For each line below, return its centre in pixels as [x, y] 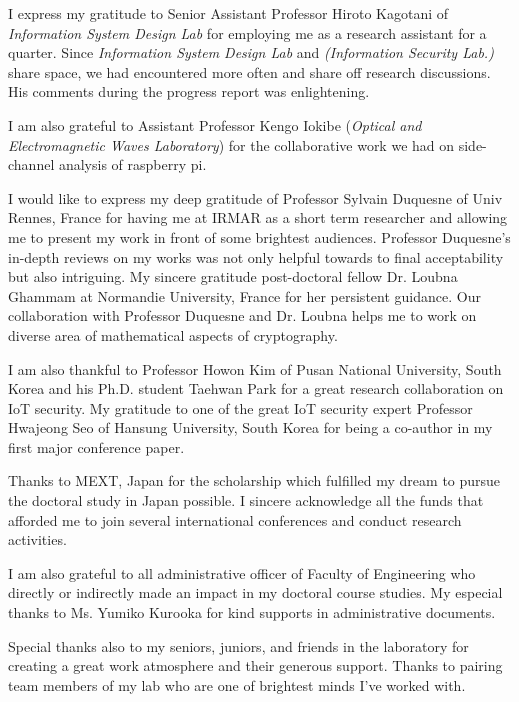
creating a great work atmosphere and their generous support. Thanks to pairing [255, 665]
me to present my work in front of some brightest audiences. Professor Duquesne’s [259, 236]
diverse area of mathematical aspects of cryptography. [173, 334]
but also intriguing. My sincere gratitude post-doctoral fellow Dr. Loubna [233, 276]
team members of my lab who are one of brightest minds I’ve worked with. [237, 684]
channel [31, 164]
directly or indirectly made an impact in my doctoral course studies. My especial [255, 592]
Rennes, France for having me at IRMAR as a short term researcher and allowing [258, 217]
